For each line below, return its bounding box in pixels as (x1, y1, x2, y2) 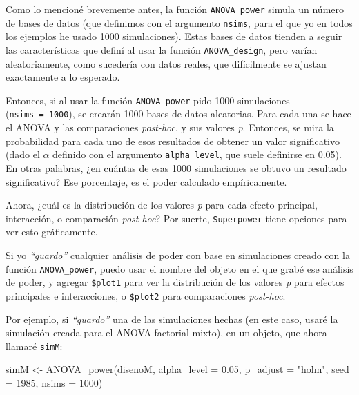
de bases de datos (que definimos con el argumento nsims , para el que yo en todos (6, 15, 353, 30)
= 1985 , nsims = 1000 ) (6, 375, 103, 389)
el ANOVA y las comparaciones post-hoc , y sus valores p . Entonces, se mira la (6, 120, 334, 135)
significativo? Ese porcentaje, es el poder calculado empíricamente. (6, 174, 287, 189)
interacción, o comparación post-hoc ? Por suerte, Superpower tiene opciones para (6, 211, 347, 225)
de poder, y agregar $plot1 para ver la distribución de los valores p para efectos (6, 275, 345, 289)
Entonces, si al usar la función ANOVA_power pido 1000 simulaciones (6, 93, 290, 107)
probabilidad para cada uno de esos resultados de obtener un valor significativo (6, 133, 340, 148)
